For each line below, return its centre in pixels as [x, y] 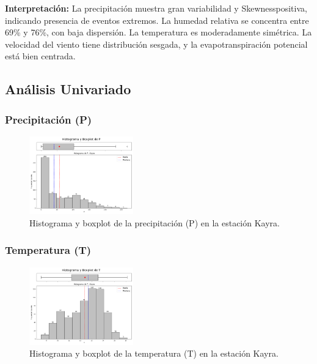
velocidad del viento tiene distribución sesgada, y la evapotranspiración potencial [156, 44]
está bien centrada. [40, 56]
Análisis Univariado [68, 89]
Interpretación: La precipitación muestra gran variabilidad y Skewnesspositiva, [156, 8]
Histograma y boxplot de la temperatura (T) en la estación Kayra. [154, 353]
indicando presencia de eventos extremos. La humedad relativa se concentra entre [157, 20]
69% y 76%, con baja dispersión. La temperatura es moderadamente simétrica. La [158, 32]
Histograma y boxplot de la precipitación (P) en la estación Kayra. [155, 222]
